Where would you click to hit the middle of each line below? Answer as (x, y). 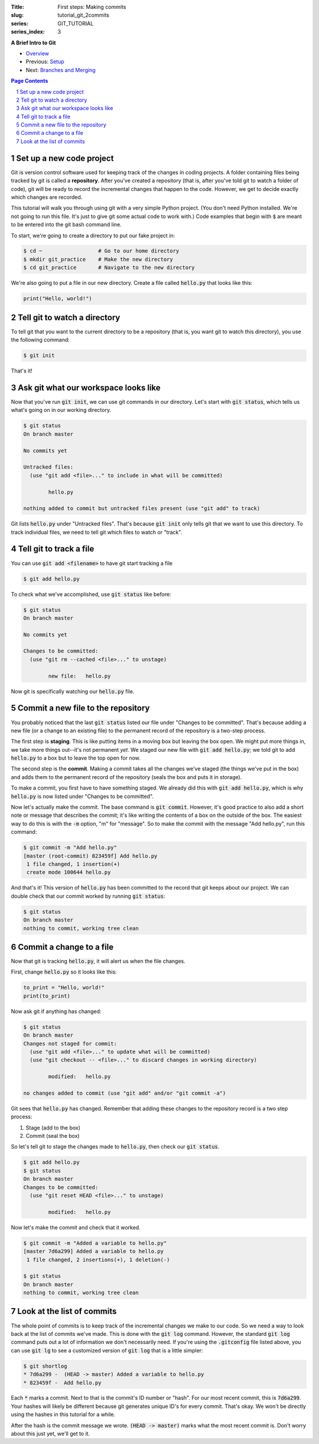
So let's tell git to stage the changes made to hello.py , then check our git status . (115, 1147)
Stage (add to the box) (53, 1127)
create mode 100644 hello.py (69, 872)
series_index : (28, 32)
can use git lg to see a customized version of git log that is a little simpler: (107, 1350)
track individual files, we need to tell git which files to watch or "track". (97, 532)
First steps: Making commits (92, 7)
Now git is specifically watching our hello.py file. (73, 691)
